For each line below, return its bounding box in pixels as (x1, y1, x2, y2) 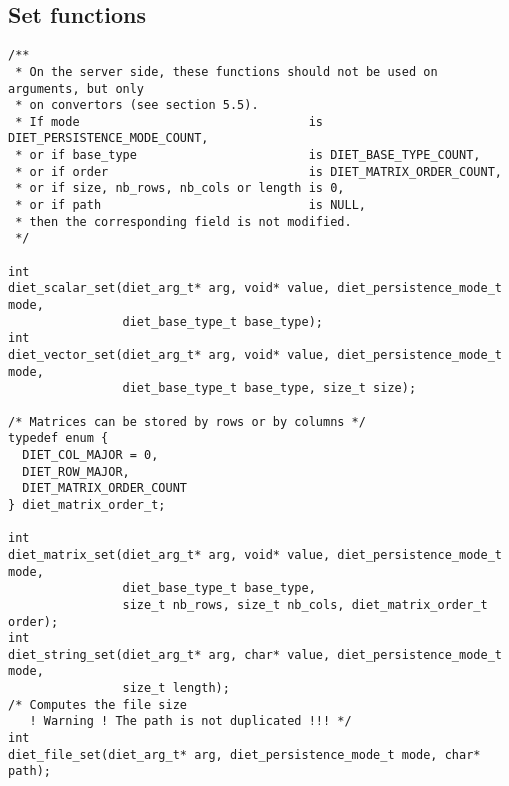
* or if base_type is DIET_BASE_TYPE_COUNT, (15, 148, 481, 163)
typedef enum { (8, 431, 109, 446)
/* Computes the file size (8, 697, 187, 712)
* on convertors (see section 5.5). (15, 98, 259, 113)
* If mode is (15, 114, 323, 129)
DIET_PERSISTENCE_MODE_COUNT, (8, 131, 209, 146)
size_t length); (122, 681, 230, 696)
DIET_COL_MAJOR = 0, (22, 447, 159, 462)
